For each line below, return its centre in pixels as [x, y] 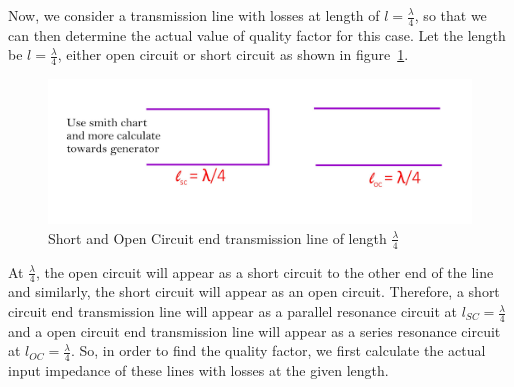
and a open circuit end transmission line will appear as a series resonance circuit [254, 330]
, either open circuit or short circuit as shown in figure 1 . [233, 54]
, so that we [450, 15]
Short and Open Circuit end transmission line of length [217, 237]
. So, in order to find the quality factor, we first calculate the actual [278, 350]
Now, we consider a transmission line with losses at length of [194, 15]
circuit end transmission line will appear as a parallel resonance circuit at [233, 311]
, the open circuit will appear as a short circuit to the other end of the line [264, 271]
